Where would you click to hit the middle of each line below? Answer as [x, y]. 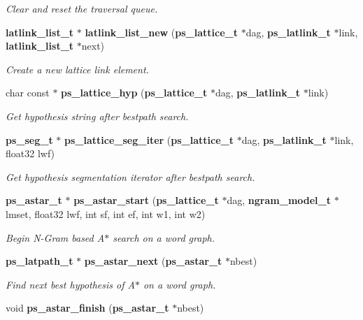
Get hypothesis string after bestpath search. [97, 116]
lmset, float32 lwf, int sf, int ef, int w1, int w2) [106, 213]
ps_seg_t [29, 139]
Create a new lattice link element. [77, 69]
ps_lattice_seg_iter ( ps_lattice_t [149, 139]
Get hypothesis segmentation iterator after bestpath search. [130, 176]
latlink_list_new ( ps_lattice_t [161, 32]
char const [28, 93]
